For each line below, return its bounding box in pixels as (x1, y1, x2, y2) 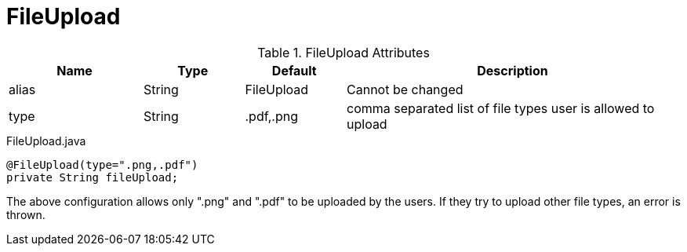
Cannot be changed (347, 81, 463, 97)
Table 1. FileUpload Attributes (257, 44, 430, 60)
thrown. (6, 207, 45, 221)
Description (477, 62, 548, 79)
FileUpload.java (6, 133, 86, 148)
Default (271, 62, 317, 79)
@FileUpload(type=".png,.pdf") (6, 158, 198, 171)
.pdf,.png (245, 108, 298, 124)
